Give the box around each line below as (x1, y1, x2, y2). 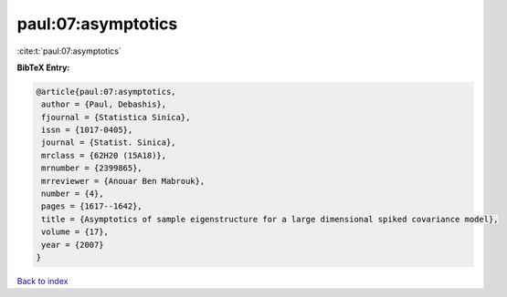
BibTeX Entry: (16, 62, 70, 73)
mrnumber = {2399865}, (41, 163, 143, 173)
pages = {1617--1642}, (41, 201, 143, 211)
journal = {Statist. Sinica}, (41, 138, 177, 148)
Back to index (16, 275, 69, 286)
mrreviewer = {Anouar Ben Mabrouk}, (41, 176, 206, 186)
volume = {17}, (41, 227, 110, 237)
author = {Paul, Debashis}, (41, 99, 167, 109)
